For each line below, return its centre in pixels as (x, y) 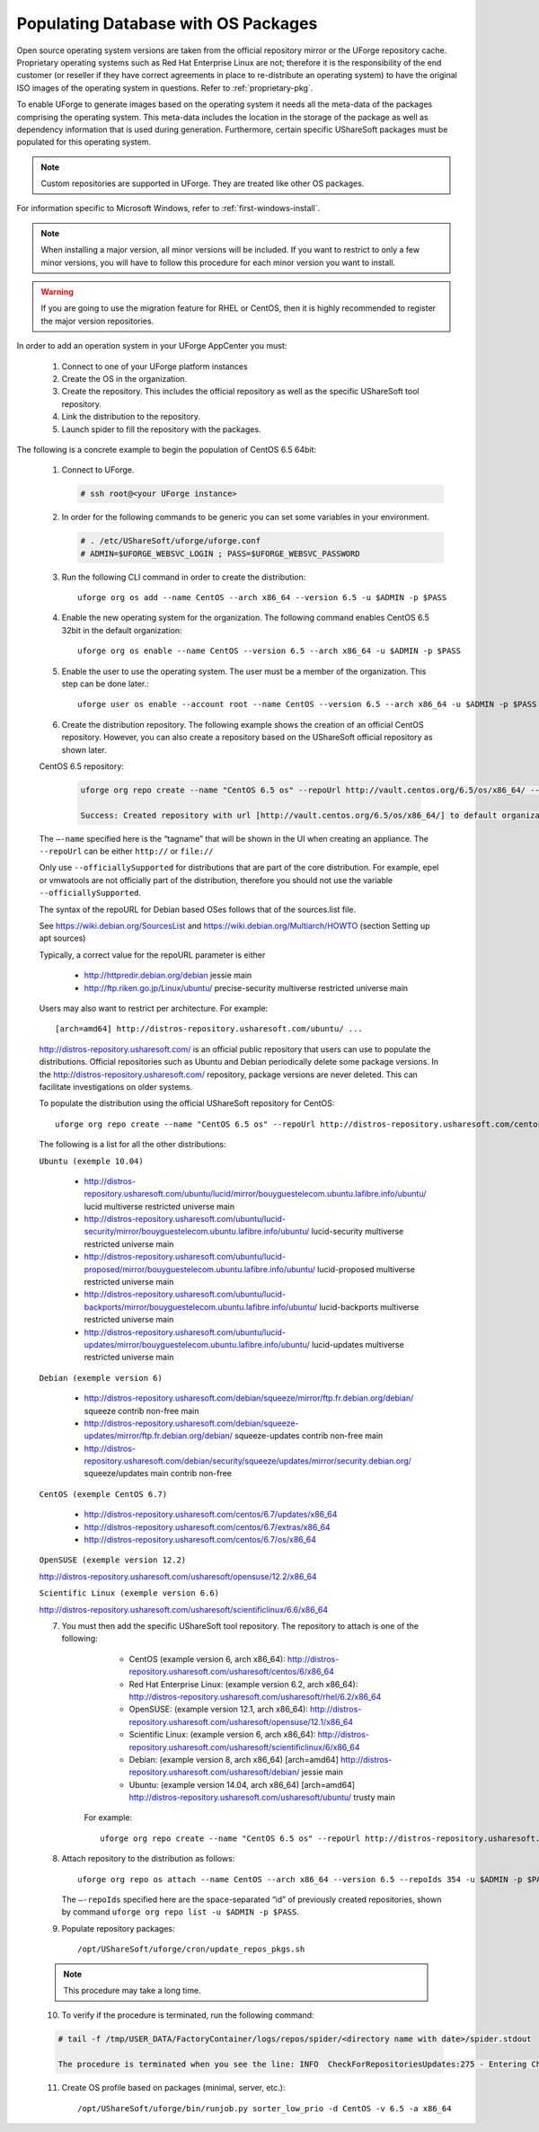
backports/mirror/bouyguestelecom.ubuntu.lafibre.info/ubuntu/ (201, 1306)
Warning (57, 292)
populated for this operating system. (84, 142)
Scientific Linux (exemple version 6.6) (129, 1593)
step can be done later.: (106, 684)
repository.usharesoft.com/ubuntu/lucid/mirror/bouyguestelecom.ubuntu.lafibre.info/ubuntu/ (255, 1194)
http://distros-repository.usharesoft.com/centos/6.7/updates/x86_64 (211, 1515)
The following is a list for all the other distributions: (133, 1145)
